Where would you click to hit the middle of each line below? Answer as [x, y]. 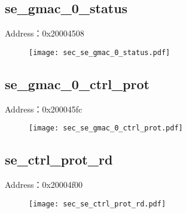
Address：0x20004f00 [44, 185]
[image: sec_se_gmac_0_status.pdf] [100, 52]
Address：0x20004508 [45, 33]
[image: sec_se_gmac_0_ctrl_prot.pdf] [106, 128]
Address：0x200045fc [44, 109]
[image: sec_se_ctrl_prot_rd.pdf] [97, 204]
